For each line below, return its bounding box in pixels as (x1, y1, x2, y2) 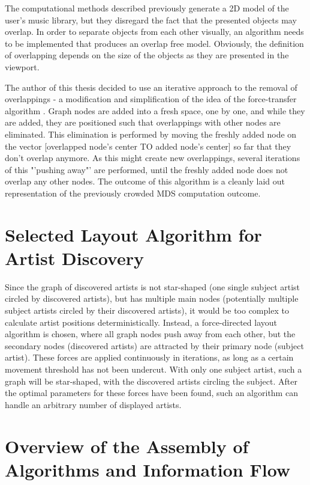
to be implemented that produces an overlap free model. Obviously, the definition (5, 37, 304, 49)
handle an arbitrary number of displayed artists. (5, 398, 182, 410)
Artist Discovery (5, 245, 144, 270)
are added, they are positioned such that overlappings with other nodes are (5, 116, 281, 129)
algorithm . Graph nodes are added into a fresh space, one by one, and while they (5, 104, 305, 117)
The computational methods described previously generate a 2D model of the (5, 2, 289, 14)
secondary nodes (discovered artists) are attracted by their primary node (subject (5, 339, 304, 352)
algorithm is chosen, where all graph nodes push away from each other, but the (5, 328, 296, 340)
